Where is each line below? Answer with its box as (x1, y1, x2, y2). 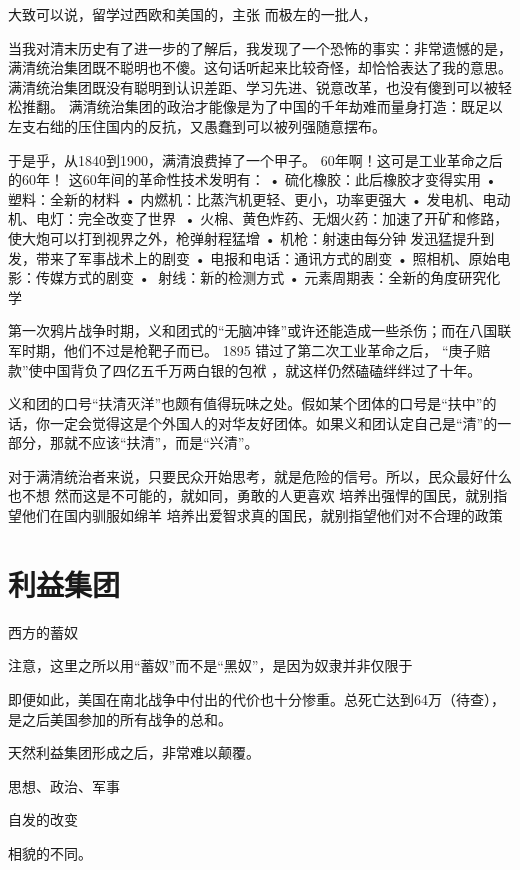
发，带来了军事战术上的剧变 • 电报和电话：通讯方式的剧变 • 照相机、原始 (8, 247, 497, 268)
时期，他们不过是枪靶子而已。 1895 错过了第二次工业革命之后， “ (21, 339, 449, 360)
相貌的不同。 (8, 842, 92, 863)
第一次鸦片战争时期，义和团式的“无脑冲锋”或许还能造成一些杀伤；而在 (8, 320, 470, 341)
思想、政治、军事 (8, 775, 120, 796)
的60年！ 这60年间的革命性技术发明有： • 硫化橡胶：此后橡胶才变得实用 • (8, 169, 497, 190)
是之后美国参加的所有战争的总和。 (8, 708, 232, 729)
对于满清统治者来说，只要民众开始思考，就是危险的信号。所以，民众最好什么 (8, 465, 512, 486)
